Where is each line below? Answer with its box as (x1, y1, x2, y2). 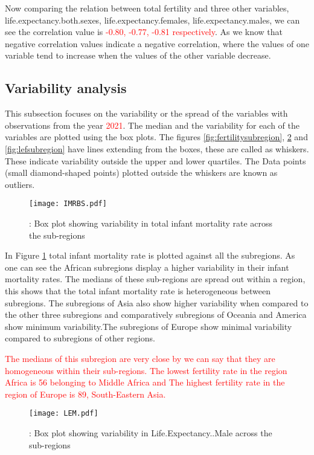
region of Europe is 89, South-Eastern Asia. (5, 387, 166, 400)
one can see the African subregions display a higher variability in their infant (5, 260, 289, 273)
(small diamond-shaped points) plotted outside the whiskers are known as (5, 166, 278, 179)
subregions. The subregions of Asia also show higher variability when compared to (5, 296, 309, 309)
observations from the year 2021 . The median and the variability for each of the (5, 118, 300, 131)
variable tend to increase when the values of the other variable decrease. (5, 49, 271, 62)
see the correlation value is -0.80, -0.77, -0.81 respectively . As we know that (5, 25, 283, 38)
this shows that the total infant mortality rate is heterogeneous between (5, 284, 271, 297)
